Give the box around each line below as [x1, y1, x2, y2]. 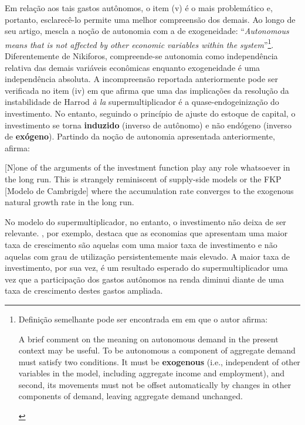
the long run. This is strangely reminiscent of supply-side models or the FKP [5, 172, 282, 185]
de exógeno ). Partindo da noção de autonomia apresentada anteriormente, [5, 130, 275, 142]
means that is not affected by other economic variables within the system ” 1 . [5, 36, 274, 50]
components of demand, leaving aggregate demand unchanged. [18, 390, 243, 402]
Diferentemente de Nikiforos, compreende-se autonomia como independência [5, 50, 278, 62]
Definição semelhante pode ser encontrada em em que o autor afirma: [18, 312, 268, 325]
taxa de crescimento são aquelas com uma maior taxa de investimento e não [5, 238, 277, 250]
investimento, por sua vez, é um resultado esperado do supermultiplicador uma [5, 261, 288, 274]
